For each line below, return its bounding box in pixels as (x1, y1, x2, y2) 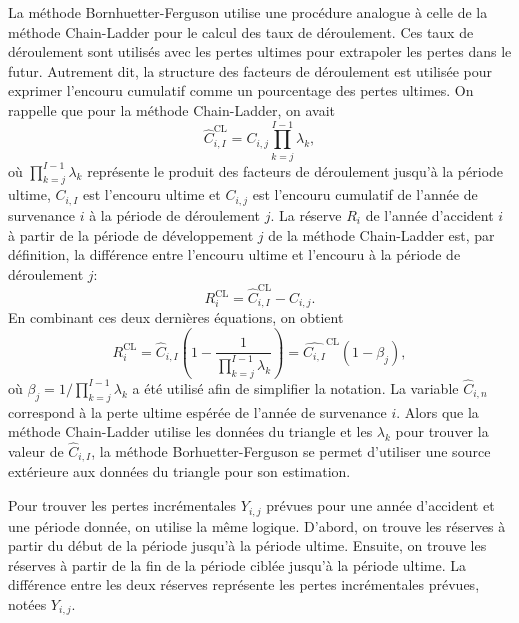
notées (8, 593, 47, 614)
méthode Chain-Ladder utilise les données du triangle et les (8, 421, 373, 442)
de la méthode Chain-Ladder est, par (268, 224, 495, 245)
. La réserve (270, 204, 342, 225)
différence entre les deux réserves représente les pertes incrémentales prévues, (8, 574, 480, 595)
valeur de (8, 441, 64, 462)
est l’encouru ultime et (83, 184, 221, 205)
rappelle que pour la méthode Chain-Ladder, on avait (8, 99, 336, 120)
